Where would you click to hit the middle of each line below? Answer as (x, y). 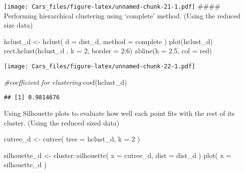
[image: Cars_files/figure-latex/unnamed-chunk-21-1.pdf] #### (112, 6)
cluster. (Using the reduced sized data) (62, 122)
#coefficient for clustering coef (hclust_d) (65, 82)
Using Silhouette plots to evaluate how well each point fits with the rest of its (119, 113)
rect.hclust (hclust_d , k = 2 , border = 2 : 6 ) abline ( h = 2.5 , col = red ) (108, 51)
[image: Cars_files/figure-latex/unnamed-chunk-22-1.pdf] (100, 67)
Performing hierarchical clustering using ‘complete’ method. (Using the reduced (122, 15)
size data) (18, 25)
